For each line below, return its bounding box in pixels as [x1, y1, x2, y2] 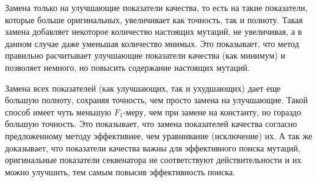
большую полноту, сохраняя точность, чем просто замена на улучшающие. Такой [5, 93, 308, 106]
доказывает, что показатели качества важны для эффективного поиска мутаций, [5, 141, 301, 154]
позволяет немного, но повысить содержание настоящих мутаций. [5, 60, 250, 73]
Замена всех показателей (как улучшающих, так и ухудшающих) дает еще [5, 81, 281, 94]
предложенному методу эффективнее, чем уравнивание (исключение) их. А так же [5, 129, 313, 142]
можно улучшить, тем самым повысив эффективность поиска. [5, 165, 235, 178]
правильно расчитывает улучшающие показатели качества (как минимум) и [5, 49, 286, 62]
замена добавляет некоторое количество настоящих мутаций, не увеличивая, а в [5, 25, 302, 38]
